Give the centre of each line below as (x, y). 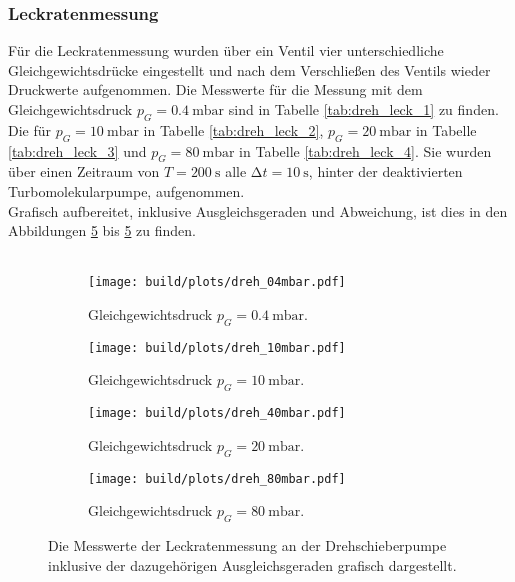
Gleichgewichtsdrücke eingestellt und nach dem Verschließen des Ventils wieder (249, 69)
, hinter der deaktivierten (385, 171)
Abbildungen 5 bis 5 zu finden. (102, 230)
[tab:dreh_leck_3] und (77, 150)
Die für (30, 129)
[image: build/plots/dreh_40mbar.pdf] (217, 413)
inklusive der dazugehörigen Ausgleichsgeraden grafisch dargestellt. (252, 564)
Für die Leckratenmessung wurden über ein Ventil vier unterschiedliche (226, 50)
